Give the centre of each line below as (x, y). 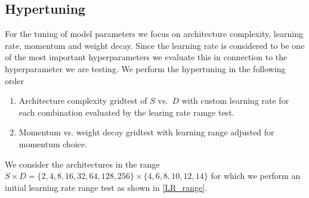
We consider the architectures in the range (82, 164)
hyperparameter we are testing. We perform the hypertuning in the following (145, 68)
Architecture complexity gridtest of (83, 100)
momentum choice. (53, 143)
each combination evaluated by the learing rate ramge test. (126, 112)
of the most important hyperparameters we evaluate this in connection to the (146, 57)
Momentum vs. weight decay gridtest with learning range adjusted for (146, 132)
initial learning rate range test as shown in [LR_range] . (106, 187)
